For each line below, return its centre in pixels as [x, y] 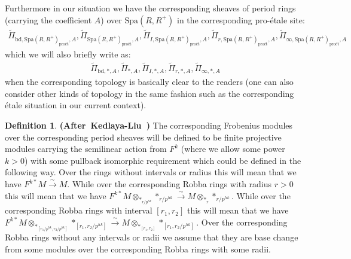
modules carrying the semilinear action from [86, 149]
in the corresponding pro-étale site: [241, 19]
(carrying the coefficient [48, 19]
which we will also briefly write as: [68, 54]
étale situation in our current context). [76, 105]
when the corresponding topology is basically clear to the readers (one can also [149, 82]
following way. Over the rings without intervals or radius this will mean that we [151, 172]
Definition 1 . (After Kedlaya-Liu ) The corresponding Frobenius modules [149, 125]
